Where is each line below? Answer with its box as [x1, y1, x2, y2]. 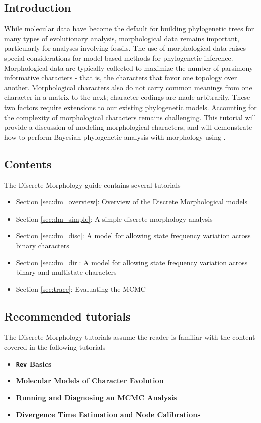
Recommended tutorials [4, 308, 131, 324]
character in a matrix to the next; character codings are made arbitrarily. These [4, 92, 250, 102]
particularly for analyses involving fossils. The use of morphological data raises [4, 43, 246, 53]
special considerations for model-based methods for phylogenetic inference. [4, 52, 233, 63]
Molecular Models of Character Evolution [16, 375, 164, 386]
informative [4, 72, 39, 83]
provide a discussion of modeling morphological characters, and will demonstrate [4, 122, 252, 132]
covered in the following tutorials [4, 342, 106, 352]
